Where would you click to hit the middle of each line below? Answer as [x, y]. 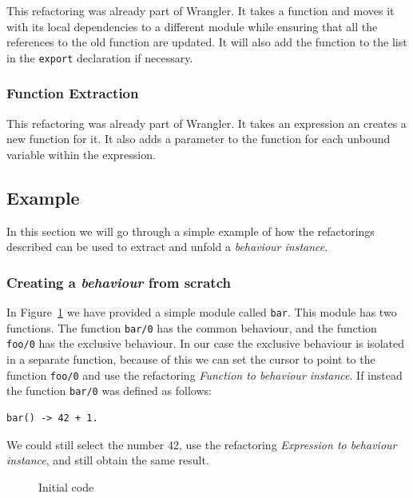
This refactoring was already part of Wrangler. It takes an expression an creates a [206, 123]
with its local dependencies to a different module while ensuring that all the [192, 26]
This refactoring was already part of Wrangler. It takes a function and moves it [201, 10]
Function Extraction [73, 93]
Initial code [66, 486]
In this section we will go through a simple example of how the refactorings [191, 231]
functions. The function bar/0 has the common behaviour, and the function [192, 327]
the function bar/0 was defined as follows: [109, 390]
